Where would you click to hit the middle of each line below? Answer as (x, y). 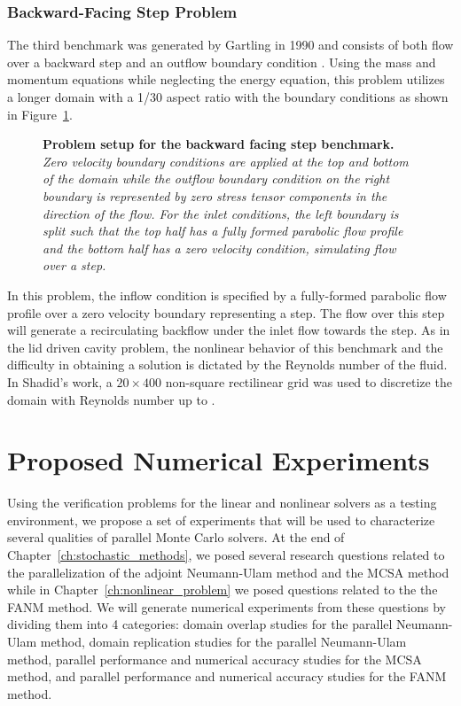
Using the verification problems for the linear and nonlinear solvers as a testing (222, 503)
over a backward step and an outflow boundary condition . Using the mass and (222, 62)
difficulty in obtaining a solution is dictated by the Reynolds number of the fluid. (227, 365)
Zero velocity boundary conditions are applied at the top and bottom (226, 161)
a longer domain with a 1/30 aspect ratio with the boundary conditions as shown (228, 97)
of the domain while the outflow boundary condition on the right (216, 178)
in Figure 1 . (40, 114)
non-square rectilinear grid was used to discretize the (309, 381)
